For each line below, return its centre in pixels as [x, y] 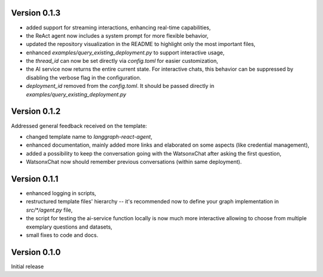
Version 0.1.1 [35, 179]
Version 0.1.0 [36, 252]
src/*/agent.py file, [49, 210]
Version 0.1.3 [36, 13]
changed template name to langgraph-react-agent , [89, 136]
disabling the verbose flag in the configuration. [84, 77]
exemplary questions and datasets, [69, 227]
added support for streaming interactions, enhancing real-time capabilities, [118, 28]
